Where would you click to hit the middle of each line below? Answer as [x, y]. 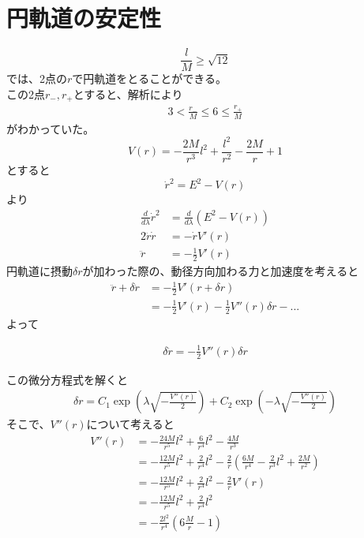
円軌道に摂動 [39, 271]
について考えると [130, 424]
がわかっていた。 [51, 128]
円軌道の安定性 [84, 18]
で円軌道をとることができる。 [150, 78]
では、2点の [37, 78]
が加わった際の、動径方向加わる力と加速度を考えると [221, 271]
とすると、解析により [128, 93]
